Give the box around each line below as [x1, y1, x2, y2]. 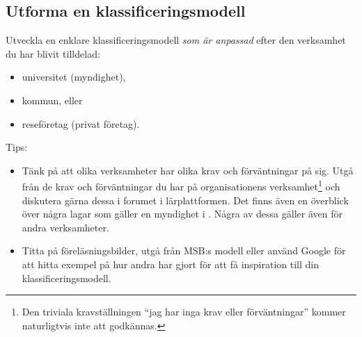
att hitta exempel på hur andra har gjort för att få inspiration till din [22, 256, 320, 271]
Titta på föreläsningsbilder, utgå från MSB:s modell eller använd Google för [22, 243, 346, 258]
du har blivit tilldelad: [6, 46, 100, 60]
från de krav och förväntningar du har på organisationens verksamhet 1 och [22, 177, 340, 194]
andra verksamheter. [22, 220, 109, 234]
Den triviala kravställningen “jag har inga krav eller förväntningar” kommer [22, 304, 346, 319]
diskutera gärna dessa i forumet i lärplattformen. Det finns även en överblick [22, 192, 349, 207]
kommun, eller [22, 92, 83, 107]
